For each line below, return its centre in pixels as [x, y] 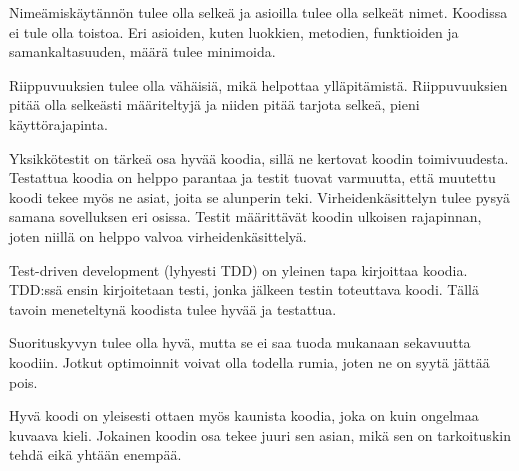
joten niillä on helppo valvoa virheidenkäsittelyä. [158, 235]
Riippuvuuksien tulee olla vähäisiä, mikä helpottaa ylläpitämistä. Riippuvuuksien [258, 84]
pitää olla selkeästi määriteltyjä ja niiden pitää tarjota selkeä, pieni [214, 104]
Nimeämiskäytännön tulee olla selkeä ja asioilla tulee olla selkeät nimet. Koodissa [258, 12]
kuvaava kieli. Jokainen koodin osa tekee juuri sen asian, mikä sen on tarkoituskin [260, 434]
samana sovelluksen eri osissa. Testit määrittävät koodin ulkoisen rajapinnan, [245, 216]
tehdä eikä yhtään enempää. [95, 454]
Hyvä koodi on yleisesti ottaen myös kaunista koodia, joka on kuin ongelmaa [244, 415]
